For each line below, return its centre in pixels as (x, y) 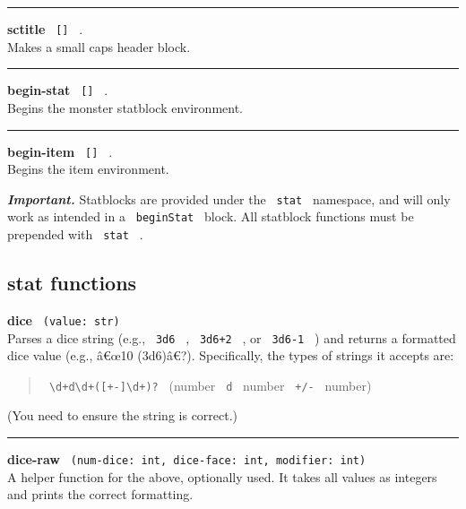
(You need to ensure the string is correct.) (123, 415)
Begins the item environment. (88, 169)
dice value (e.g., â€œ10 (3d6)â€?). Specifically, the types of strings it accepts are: (231, 355)
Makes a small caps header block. (99, 46)
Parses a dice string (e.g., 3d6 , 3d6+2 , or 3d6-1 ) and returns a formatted (232, 337)
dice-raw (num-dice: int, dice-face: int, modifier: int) (187, 459)
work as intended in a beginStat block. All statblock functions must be (211, 216)
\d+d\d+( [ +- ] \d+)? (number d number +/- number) (210, 385)
